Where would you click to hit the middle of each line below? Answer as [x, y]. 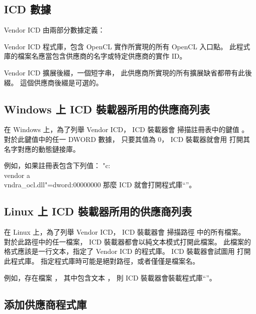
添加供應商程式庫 [45, 304]
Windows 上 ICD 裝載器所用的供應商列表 [107, 109]
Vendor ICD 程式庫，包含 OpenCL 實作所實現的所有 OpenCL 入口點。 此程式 [127, 46]
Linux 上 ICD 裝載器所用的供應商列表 [98, 211]
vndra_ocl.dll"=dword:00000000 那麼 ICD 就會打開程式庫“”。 [100, 185]
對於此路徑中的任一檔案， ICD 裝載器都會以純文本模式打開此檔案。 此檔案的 [128, 241]
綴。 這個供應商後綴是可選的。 [53, 82]
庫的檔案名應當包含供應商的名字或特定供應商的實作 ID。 [95, 56]
